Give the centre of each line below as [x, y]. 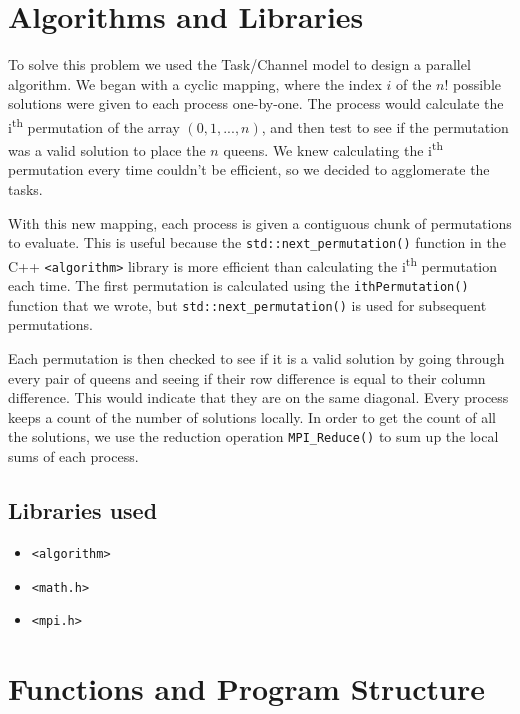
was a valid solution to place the [107, 149]
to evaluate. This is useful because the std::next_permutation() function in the [257, 242]
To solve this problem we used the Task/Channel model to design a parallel [239, 64]
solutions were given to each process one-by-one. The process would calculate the [256, 103]
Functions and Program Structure [246, 688]
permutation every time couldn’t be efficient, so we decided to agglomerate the [249, 169]
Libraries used [83, 510]
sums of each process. [73, 456]
